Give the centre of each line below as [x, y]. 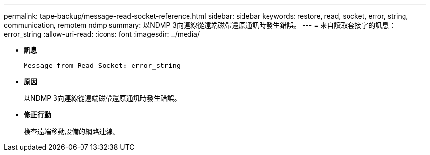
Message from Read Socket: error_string [102, 66]
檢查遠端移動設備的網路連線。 [72, 131]
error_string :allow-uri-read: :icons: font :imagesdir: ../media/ [102, 34]
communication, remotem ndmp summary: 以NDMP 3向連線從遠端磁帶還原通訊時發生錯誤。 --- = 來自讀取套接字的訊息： [200, 25]
